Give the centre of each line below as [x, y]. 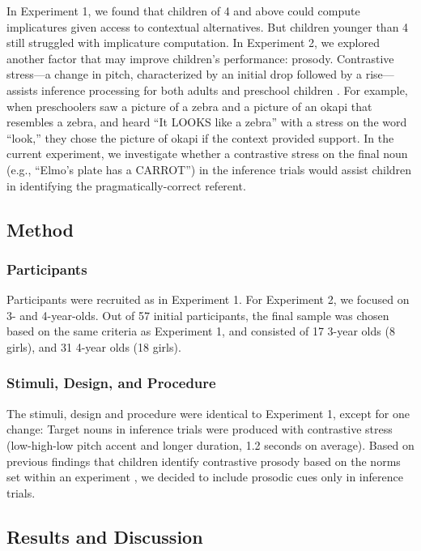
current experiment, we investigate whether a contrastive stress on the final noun [207, 154]
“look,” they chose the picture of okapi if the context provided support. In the [200, 137]
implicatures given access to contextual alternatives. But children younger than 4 [208, 26]
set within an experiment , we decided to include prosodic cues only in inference [205, 477]
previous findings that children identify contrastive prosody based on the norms [204, 461]
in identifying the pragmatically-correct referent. [126, 185]
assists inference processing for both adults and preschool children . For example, [207, 90]
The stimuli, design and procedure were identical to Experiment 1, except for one [208, 413]
